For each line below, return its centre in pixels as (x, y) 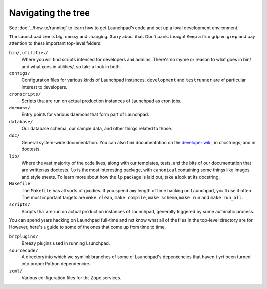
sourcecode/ (23, 250)
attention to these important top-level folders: (55, 43)
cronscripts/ (25, 94)
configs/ (20, 73)
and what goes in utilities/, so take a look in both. (71, 66)
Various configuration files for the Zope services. (71, 278)
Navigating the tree (49, 13)
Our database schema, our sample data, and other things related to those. (97, 129)
